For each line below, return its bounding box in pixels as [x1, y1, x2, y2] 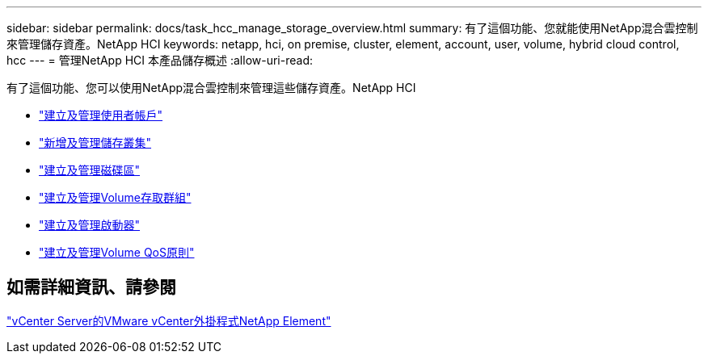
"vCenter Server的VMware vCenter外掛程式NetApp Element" [6, 313, 331, 328]
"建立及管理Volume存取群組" [39, 190, 192, 204]
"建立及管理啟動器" [39, 218, 141, 232]
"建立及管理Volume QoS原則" [39, 245, 195, 259]
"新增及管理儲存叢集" [39, 136, 152, 149]
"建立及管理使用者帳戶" [39, 108, 163, 122]
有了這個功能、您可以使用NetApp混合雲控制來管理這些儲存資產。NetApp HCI [6, 81, 416, 94]
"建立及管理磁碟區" [39, 163, 141, 177]
